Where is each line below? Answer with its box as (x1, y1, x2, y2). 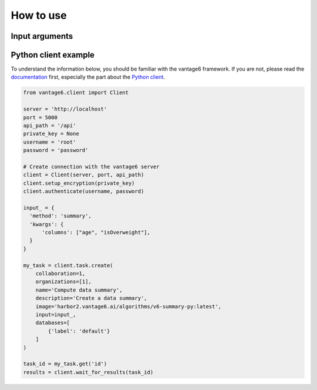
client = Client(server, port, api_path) (23, 172, 144, 179)
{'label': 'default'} (48, 328, 110, 334)
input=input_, (35, 311, 76, 318)
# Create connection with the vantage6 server (23, 163, 160, 170)
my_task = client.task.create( (23, 262, 114, 268)
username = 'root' (23, 139, 76, 145)
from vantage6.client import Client (23, 89, 129, 96)
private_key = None (23, 130, 79, 137)
